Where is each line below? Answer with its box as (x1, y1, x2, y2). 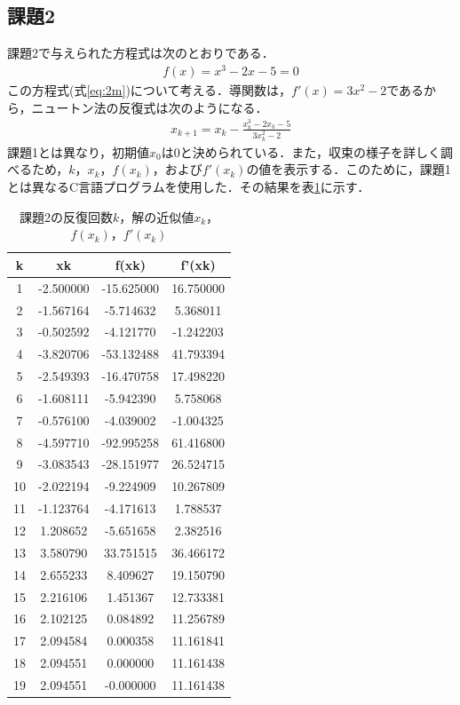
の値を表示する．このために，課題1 (246, 160, 451, 178)
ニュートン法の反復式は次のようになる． (31, 98, 268, 116)
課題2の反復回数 (19, 207, 113, 226)
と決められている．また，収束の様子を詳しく (179, 142, 441, 161)
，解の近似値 (119, 207, 194, 226)
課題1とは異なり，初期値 (7, 142, 150, 161)
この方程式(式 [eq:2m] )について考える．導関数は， (7, 80, 292, 99)
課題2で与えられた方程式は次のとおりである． (7, 44, 274, 62)
